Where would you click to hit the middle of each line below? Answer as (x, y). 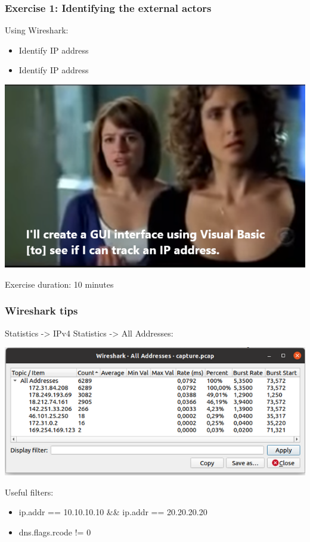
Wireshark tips (41, 311)
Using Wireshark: (37, 30)
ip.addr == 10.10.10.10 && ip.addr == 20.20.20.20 (113, 512)
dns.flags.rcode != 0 (55, 532)
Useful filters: (29, 492)
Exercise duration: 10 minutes (59, 284)
